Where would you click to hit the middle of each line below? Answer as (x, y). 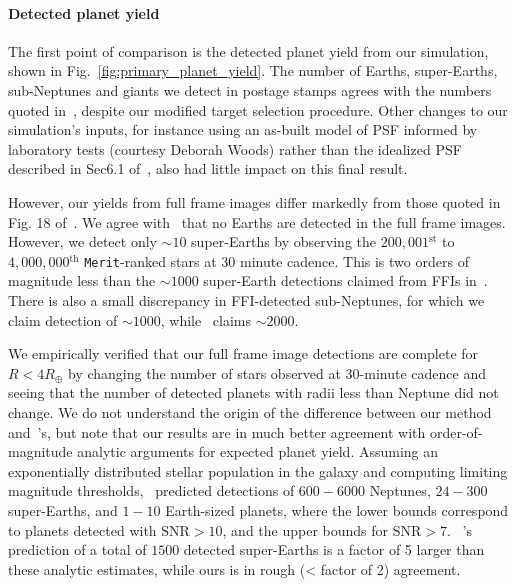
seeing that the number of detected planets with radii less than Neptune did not (253, 392)
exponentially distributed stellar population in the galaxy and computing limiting (258, 470)
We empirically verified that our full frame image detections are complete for (243, 353)
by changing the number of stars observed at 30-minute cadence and (277, 372)
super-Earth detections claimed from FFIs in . (345, 280)
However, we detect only (82, 241)
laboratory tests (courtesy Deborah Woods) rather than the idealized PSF (235, 148)
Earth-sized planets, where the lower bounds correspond (337, 509)
